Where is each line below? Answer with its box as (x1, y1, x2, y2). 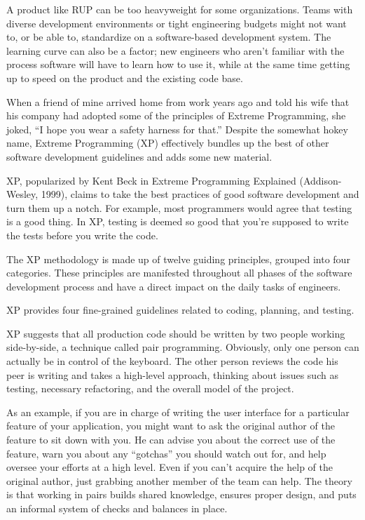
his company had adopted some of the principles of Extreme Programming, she (6, 108, 346, 123)
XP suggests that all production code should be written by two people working (6, 326, 345, 340)
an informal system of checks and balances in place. (6, 501, 228, 515)
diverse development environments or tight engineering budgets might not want (6, 15, 347, 30)
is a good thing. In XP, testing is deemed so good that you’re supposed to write (6, 214, 349, 229)
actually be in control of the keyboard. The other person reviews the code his (6, 354, 338, 368)
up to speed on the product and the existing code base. (6, 70, 243, 85)
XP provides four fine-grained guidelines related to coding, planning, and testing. (6, 302, 354, 317)
